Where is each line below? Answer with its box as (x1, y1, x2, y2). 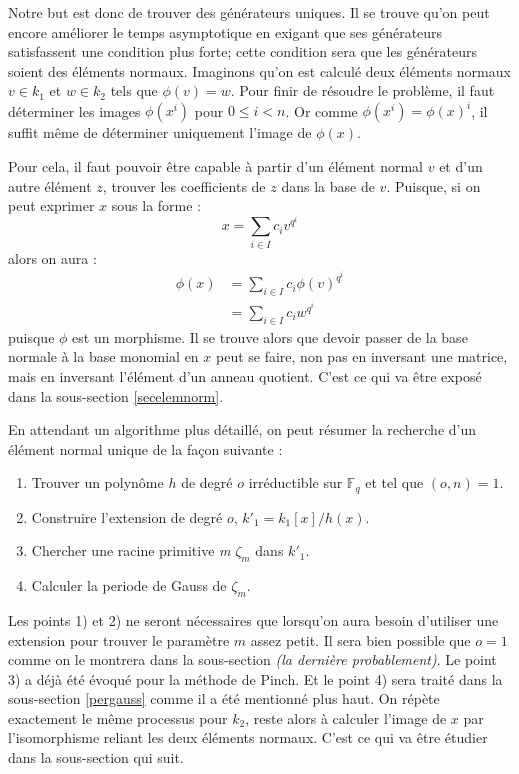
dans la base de (281, 175, 375, 196)
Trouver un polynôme (31, 472, 164, 493)
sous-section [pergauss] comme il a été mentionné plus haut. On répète (8, 688, 440, 709)
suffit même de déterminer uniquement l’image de (8, 122, 312, 143)
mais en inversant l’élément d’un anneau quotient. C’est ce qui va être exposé (8, 365, 482, 386)
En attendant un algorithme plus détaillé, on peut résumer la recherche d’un (8, 419, 477, 440)
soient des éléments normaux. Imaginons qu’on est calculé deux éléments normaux (8, 60, 511, 81)
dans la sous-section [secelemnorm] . (8, 385, 224, 406)
